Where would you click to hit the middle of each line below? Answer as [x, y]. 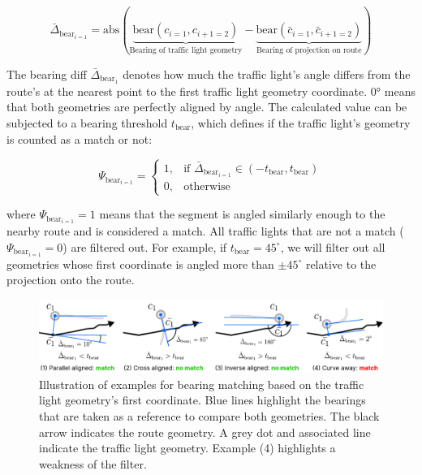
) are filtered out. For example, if [145, 246]
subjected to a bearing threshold [87, 122]
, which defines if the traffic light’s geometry [301, 122]
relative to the [341, 263]
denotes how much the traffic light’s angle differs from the [267, 73]
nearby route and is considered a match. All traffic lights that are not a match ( [205, 231]
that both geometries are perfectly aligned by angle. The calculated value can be [207, 107]
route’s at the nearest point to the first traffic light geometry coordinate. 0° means [211, 91]
